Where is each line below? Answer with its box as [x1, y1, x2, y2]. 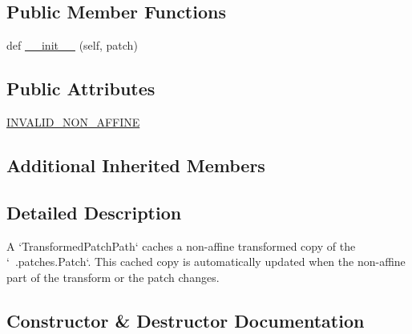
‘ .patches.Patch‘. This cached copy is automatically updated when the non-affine [6, 253, 406, 270]
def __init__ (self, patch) [6, 37, 138, 54]
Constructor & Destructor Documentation [6, 308, 365, 332]
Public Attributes [6, 76, 156, 101]
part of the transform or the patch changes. [6, 268, 220, 285]
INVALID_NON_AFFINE [6, 114, 140, 130]
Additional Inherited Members [6, 152, 265, 177]
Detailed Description [6, 199, 182, 224]
